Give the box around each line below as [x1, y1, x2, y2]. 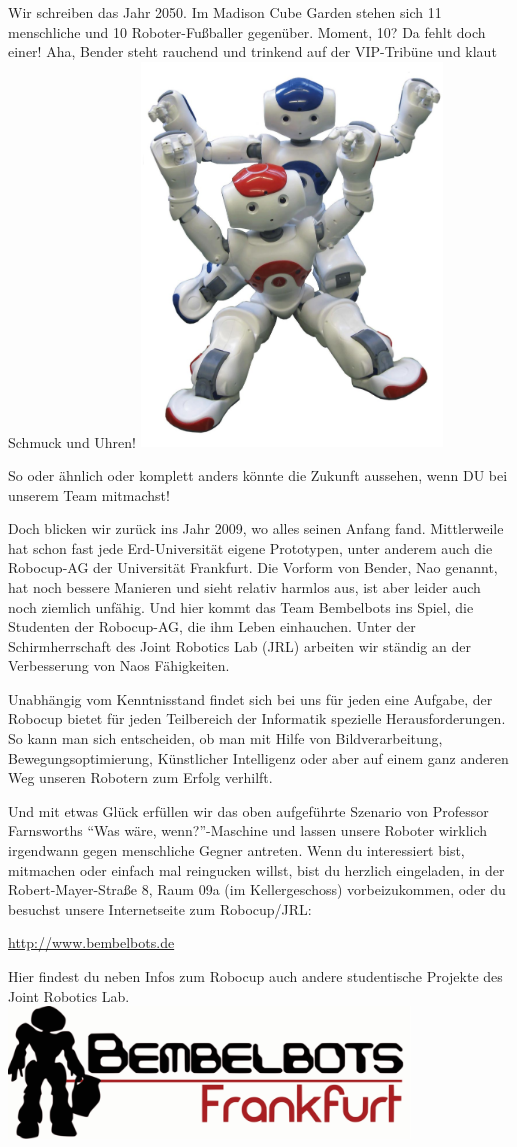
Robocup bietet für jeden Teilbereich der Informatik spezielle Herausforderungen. [8, 708, 506, 729]
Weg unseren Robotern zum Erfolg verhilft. [8, 767, 273, 788]
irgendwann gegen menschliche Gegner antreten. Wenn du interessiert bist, [8, 840, 465, 861]
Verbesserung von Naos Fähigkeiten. [8, 655, 230, 676]
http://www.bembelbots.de [8, 932, 175, 953]
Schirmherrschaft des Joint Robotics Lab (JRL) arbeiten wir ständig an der [8, 635, 471, 656]
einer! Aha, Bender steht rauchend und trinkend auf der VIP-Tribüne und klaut [8, 41, 497, 62]
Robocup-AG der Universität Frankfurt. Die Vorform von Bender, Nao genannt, [8, 557, 498, 578]
